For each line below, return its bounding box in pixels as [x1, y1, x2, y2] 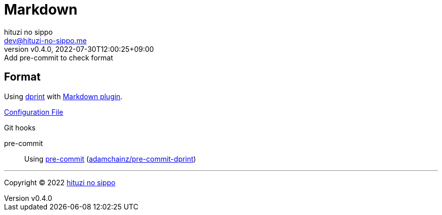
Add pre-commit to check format [4, 53, 113, 62]
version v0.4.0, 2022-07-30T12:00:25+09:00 [4, 44, 154, 53]
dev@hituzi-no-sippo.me [4, 36, 87, 45]
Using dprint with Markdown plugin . [4, 92, 123, 101]
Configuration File [4, 107, 64, 116]
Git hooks [4, 123, 36, 132]
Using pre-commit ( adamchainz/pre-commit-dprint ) [24, 154, 196, 163]
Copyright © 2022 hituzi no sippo [4, 178, 116, 187]
